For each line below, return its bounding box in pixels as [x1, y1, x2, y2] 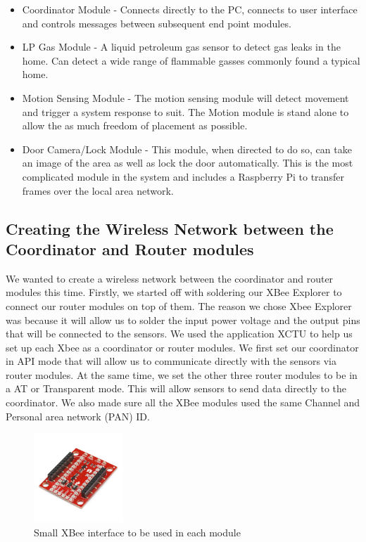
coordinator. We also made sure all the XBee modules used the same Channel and [6, 395, 360, 410]
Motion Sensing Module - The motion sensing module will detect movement [22, 90, 349, 105]
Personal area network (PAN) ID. [6, 408, 150, 423]
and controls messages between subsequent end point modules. [22, 15, 291, 30]
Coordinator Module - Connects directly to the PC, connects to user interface [22, 2, 358, 16]
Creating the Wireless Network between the [6, 217, 334, 239]
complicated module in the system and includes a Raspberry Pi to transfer [22, 169, 344, 183]
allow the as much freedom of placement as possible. [22, 118, 248, 133]
